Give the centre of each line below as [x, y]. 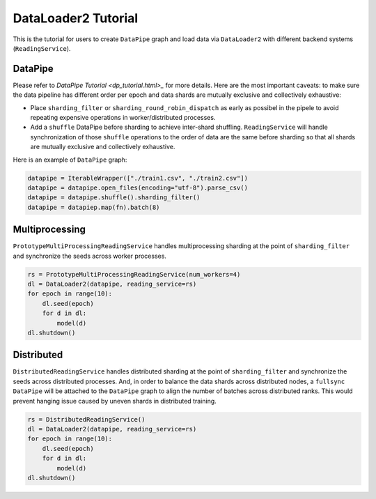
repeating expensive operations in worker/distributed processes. [123, 118]
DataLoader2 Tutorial [76, 18]
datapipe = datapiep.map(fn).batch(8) [94, 207]
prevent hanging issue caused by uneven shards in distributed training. [115, 401]
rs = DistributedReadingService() [86, 419]
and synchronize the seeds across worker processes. [90, 256]
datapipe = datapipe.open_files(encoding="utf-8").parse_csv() [138, 187]
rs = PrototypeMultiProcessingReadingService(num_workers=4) [134, 274]
